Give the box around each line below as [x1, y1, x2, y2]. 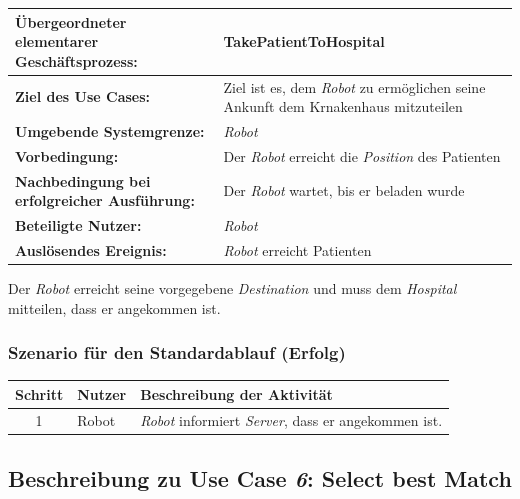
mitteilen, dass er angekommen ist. [8, 297, 221, 318]
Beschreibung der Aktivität [140, 383, 333, 404]
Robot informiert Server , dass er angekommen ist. [140, 409, 443, 430]
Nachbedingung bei [15, 170, 151, 191]
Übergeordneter [15, 11, 127, 32]
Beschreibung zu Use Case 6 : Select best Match [8, 463, 512, 494]
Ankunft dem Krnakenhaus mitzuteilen [223, 96, 463, 117]
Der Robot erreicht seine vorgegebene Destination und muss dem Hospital [8, 278, 457, 299]
